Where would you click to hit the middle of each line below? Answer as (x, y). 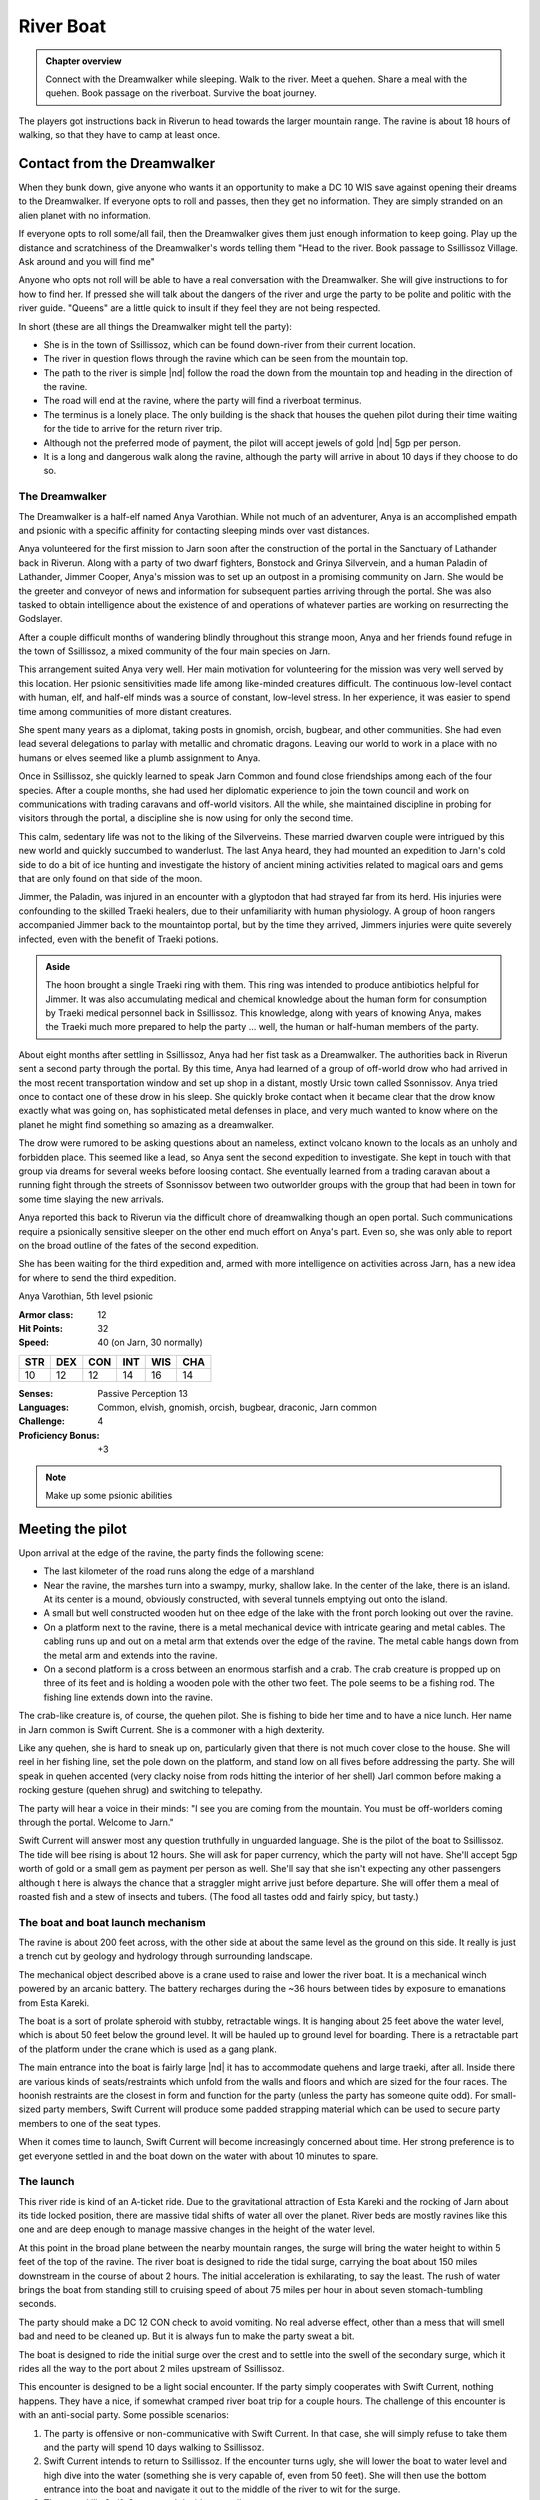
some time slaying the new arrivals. (91, 1199)
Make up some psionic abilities (109, 1496)
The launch (46, 2182)
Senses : (36, 1393)
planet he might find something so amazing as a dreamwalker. (146, 1124)
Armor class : (46, 1314)
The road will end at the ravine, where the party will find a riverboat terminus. (202, 401)
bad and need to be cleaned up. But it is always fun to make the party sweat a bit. (186, 2336)
